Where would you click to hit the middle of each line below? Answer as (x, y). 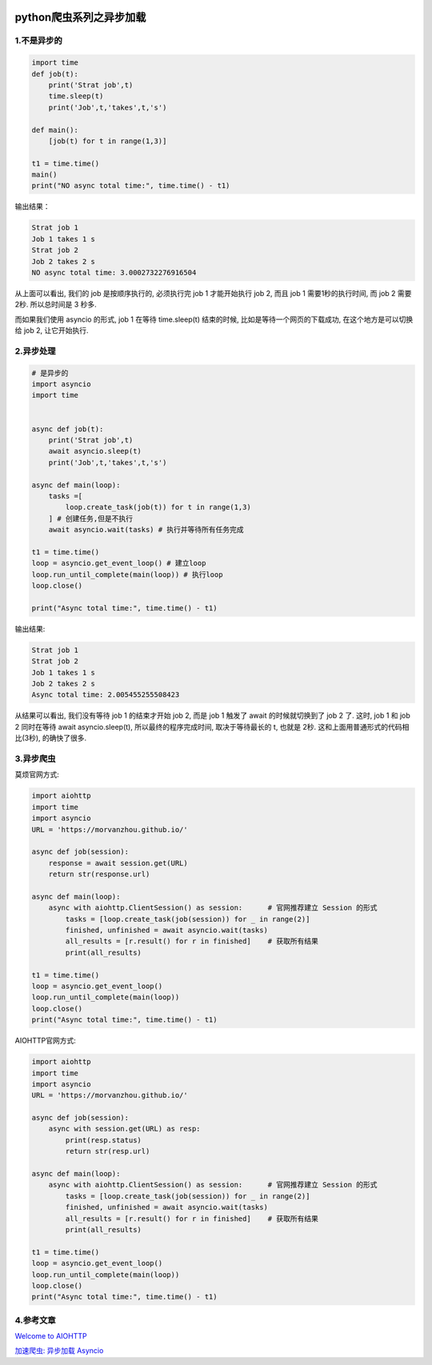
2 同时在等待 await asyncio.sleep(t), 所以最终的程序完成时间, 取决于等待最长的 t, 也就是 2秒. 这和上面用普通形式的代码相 (212, 727)
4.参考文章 (35, 1320)
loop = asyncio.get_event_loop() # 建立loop (119, 563)
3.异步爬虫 (35, 759)
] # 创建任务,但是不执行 (91, 518)
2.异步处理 (35, 350)
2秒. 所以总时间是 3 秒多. (56, 305)
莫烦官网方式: (37, 775)
